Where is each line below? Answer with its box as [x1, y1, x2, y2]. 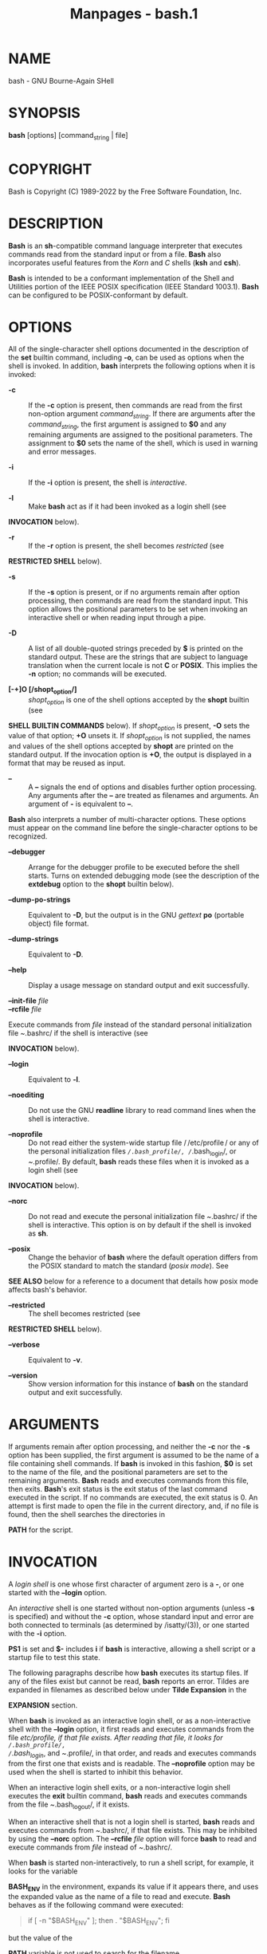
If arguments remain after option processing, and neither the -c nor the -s [8, 1442, 250, 1451]
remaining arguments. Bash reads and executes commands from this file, [8, 1476, 249, 1485]
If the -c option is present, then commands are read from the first [28, 400, 243, 411]
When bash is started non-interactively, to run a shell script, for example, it [8, 1858, 254, 1867]
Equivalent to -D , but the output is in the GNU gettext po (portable [28, 910, 245, 920]
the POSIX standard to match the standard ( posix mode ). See [28, 1261, 229, 1271]
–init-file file [8, 996, 49, 1005]
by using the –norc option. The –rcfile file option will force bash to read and [8, 1834, 257, 1843]
